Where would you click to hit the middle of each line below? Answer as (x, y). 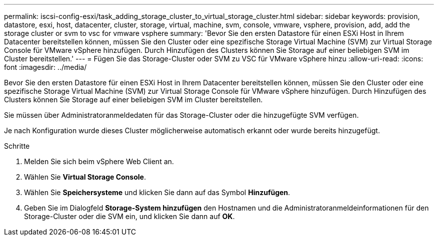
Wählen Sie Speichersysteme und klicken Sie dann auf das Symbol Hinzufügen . (157, 192)
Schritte (17, 146)
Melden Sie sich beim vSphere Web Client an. (99, 161)
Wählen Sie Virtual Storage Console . (85, 177)
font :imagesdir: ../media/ (45, 67)
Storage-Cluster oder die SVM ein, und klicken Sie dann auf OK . (129, 216)
